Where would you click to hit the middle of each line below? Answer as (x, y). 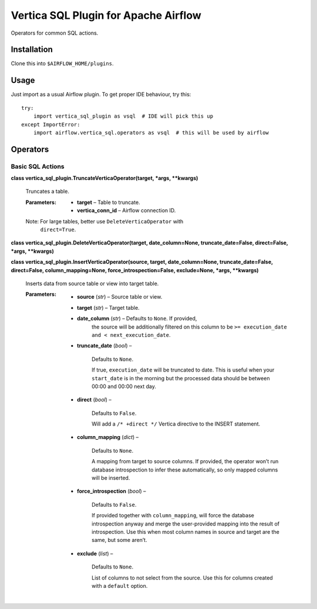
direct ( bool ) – (94, 400)
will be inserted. (111, 478)
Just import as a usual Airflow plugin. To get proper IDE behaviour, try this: (101, 95)
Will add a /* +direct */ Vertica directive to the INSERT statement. (176, 424)
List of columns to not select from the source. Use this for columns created (182, 578)
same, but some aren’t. (119, 540)
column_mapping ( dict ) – (108, 437)
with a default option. (120, 585)
